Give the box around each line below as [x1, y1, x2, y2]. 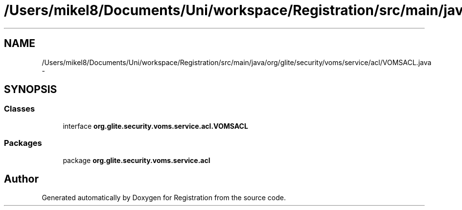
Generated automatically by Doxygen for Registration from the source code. [42, 193, 286, 202]
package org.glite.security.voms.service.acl [63, 156, 210, 164]
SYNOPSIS [4, 83, 57, 96]
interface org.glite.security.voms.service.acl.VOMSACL [63, 121, 248, 130]
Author [4, 172, 39, 185]
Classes [4, 104, 35, 114]
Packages [4, 138, 42, 148]
